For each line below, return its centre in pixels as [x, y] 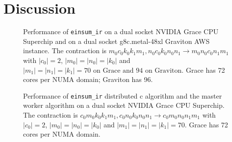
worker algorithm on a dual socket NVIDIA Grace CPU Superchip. [124, 105]
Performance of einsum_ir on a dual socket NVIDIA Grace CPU [121, 31]
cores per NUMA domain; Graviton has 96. [88, 79]
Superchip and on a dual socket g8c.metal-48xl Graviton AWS [116, 41]
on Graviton [163, 71]
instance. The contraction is [65, 51]
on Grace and [114, 71]
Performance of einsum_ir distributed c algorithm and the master [123, 95]
